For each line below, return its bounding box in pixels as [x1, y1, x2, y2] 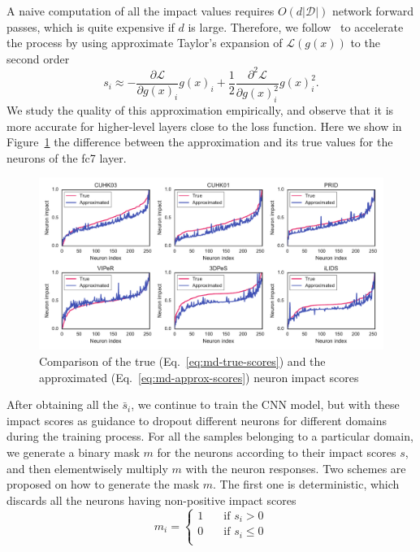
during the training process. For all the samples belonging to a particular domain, [6, 428, 414, 445]
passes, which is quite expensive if [6, 18, 175, 35]
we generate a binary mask [6, 444, 140, 461]
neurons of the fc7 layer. [6, 149, 127, 166]
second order [6, 50, 70, 67]
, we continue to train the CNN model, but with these [131, 396, 400, 413]
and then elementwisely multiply [6, 459, 168, 476]
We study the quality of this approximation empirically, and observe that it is [6, 102, 394, 119]
